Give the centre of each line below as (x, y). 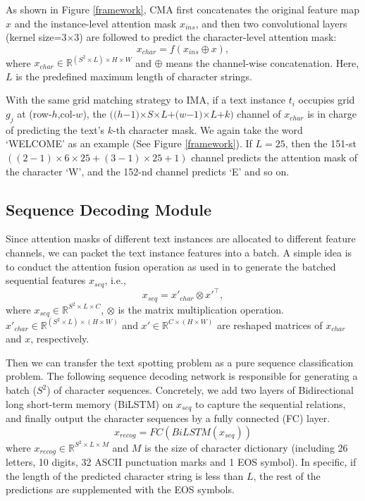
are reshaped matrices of (270, 324)
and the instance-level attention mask (95, 23)
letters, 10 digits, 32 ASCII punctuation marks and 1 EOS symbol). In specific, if (181, 462)
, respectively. (60, 339)
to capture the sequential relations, (271, 403)
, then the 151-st (321, 143)
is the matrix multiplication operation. (201, 309)
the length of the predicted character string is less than (125, 475)
